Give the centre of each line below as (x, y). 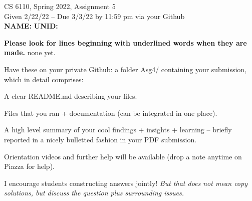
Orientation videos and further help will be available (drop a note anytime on (123, 156)
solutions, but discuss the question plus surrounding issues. (94, 193)
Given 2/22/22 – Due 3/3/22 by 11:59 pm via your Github (94, 16)
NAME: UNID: (31, 26)
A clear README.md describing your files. (71, 96)
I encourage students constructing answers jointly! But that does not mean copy (126, 183)
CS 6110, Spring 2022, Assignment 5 (60, 6)
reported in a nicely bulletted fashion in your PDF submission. (100, 139)
